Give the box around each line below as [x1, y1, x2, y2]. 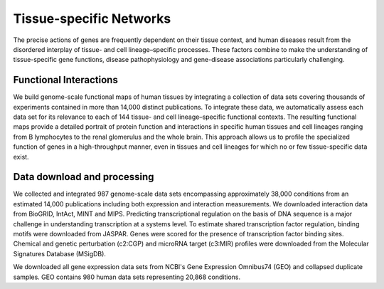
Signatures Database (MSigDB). [13, 249, 107, 258]
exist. [13, 152, 29, 161]
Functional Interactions [13, 74, 119, 86]
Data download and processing [13, 171, 154, 183]
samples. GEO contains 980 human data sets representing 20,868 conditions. [13, 273, 241, 281]
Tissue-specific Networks [13, 11, 171, 26]
